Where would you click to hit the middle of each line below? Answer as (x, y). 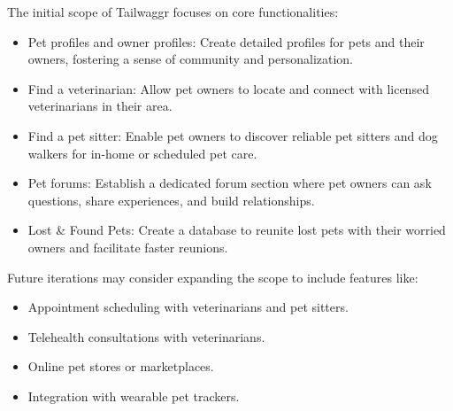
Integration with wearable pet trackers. (134, 395)
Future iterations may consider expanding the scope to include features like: (213, 277)
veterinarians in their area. (100, 106)
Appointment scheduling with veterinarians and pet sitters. (188, 307)
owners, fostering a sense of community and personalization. (191, 59)
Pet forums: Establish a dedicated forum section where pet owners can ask (230, 183)
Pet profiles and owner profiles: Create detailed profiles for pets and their (226, 41)
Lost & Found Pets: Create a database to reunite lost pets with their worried (237, 230)
